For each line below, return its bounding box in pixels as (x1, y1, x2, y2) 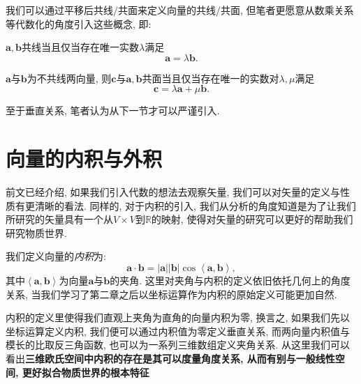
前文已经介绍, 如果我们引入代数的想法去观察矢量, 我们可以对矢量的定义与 (6, 185, 341, 199)
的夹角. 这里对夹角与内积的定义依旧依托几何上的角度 (110, 273, 351, 288)
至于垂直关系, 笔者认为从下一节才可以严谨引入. (6, 103, 220, 118)
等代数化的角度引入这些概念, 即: (6, 16, 152, 31)
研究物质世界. (6, 225, 67, 240)
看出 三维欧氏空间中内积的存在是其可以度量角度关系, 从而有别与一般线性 (6, 351, 335, 366)
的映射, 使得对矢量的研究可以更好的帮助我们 (151, 212, 353, 226)
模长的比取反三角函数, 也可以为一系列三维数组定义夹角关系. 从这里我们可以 (6, 337, 351, 352)
